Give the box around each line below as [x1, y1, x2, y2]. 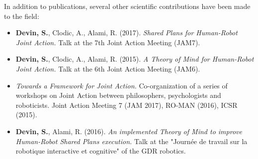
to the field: [4, 10, 39, 21]
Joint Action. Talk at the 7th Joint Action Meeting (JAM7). [15, 37, 200, 47]
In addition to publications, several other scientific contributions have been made [4, 1, 251, 11]
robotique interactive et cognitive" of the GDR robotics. [15, 146, 186, 156]
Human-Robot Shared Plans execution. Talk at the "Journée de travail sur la [15, 136, 248, 146]
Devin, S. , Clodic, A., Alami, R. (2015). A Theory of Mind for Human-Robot [15, 54, 254, 64]
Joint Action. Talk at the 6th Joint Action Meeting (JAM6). [15, 63, 200, 74]
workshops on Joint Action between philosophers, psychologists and [15, 90, 221, 100]
